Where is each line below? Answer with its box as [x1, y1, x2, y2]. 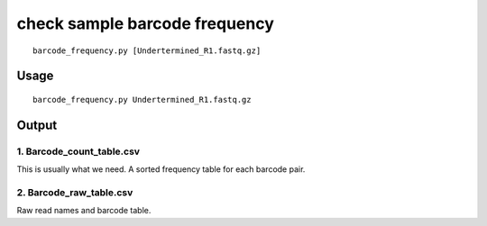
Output [16, 117, 58, 132]
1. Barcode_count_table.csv [16, 145, 140, 158]
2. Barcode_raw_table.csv [16, 185, 133, 198]
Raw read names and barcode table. [16, 205, 152, 216]
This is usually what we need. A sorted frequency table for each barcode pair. [16, 164, 306, 175]
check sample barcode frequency [16, 14, 275, 33]
